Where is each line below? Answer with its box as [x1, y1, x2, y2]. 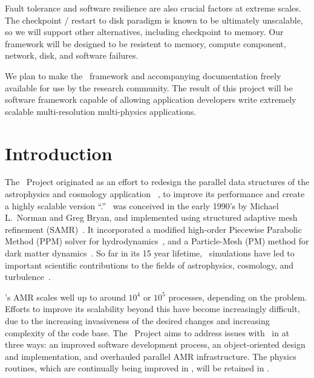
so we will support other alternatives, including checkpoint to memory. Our [5, 25, 284, 38]
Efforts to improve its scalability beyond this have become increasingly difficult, [5, 302, 300, 315]
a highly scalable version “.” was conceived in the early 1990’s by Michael [5, 199, 279, 212]
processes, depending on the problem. [168, 290, 307, 303]
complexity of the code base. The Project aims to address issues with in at [5, 326, 290, 339]
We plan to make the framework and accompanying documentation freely [5, 69, 281, 82]
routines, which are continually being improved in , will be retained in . [5, 362, 269, 374]
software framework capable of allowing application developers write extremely [5, 93, 296, 106]
